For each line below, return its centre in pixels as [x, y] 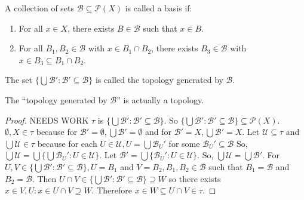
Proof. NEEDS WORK [47, 120]
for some [184, 143]
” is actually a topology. [160, 99]
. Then [44, 178]
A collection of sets [40, 8]
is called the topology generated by [159, 80]
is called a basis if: [159, 8]
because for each [67, 143]
